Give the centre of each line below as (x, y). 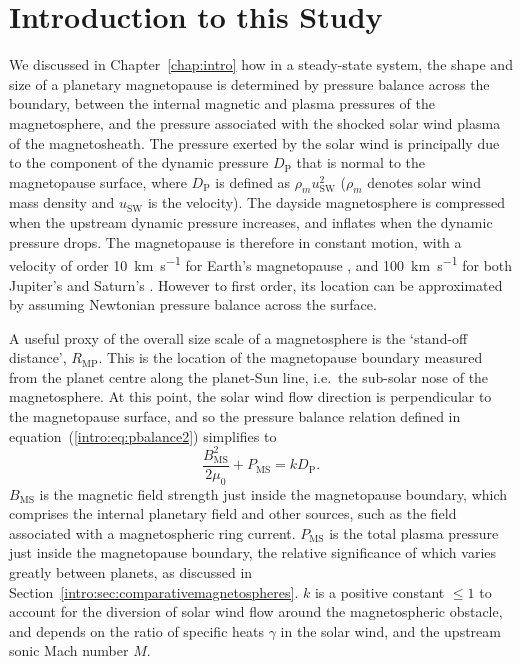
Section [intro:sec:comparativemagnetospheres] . (154, 591)
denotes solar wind (424, 181)
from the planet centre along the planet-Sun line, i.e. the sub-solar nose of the (249, 376)
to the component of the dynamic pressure (139, 162)
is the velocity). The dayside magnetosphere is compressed (326, 202)
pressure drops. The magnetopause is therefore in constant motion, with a (235, 241)
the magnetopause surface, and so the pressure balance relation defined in (235, 416)
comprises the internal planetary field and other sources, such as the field (233, 513)
